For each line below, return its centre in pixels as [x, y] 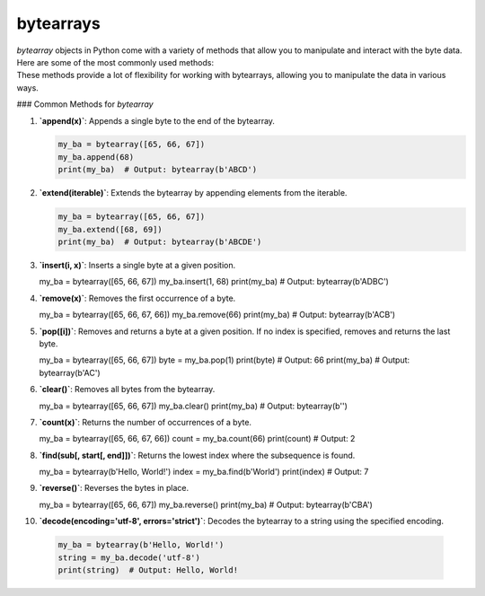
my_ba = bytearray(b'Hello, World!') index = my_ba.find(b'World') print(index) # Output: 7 [204, 472]
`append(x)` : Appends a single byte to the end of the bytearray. [157, 120]
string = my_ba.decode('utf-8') [129, 557]
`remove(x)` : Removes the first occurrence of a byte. [137, 298]
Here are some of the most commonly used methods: [115, 62]
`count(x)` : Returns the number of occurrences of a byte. [145, 422]
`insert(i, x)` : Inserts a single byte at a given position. [137, 265]
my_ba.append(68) [96, 157]
